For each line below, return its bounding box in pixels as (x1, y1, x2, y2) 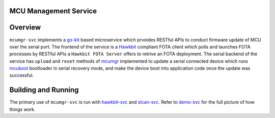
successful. (9, 72, 34, 79)
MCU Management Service (9, 7, 97, 15)
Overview (9, 23, 41, 32)
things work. (9, 106, 36, 112)
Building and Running (9, 86, 79, 95)
